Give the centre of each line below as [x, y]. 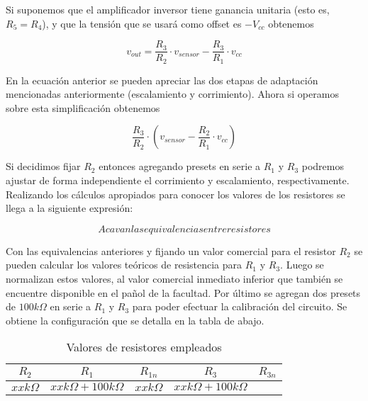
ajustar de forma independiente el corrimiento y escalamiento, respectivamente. [178, 180]
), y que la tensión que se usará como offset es [142, 23]
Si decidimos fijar [43, 166]
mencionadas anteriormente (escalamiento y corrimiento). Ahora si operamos [172, 94]
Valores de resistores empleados [144, 347]
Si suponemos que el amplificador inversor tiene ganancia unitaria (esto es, [168, 9]
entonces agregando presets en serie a [180, 166]
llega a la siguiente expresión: [69, 208]
